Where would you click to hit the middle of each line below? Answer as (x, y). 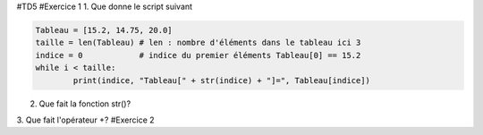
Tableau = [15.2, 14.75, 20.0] (104, 30)
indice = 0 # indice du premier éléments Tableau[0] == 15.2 (198, 55)
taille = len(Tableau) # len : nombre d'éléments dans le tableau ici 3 (198, 43)
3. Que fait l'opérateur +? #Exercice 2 (86, 120)
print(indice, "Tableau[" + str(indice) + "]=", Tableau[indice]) (222, 80)
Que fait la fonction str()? (85, 104)
